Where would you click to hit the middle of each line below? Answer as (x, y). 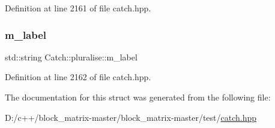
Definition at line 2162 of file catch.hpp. (78, 77)
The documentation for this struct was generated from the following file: (138, 97)
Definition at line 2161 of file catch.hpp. (78, 8)
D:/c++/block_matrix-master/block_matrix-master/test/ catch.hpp (131, 117)
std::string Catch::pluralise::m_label (71, 57)
